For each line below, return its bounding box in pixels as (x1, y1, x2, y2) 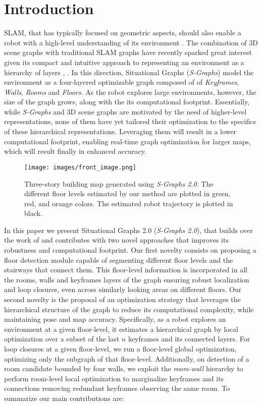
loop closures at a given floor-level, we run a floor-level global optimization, (4, 343, 237, 354)
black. (24, 208, 42, 218)
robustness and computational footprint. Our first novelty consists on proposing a (4, 245, 256, 255)
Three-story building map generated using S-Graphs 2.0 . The (24, 178, 214, 189)
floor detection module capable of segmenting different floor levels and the (4, 254, 233, 265)
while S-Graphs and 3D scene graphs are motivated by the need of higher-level (4, 106, 247, 117)
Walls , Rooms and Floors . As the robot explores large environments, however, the (4, 86, 256, 97)
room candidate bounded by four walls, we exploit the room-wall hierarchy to (4, 363, 243, 374)
